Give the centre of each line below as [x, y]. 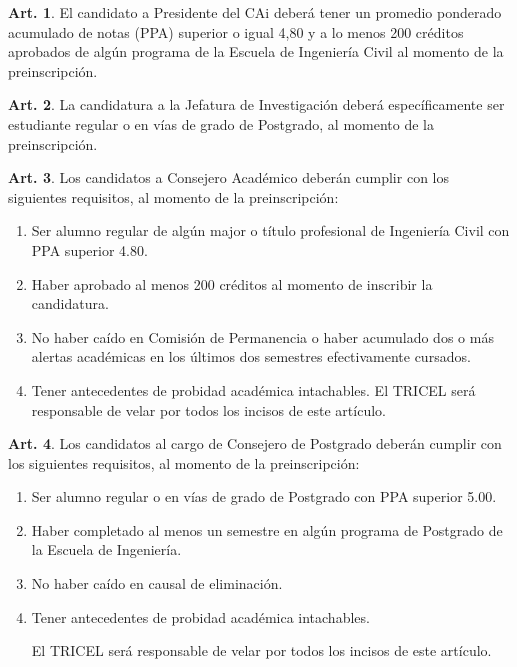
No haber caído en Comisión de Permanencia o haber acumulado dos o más [262, 336]
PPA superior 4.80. [89, 249]
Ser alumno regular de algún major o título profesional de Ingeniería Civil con [270, 230]
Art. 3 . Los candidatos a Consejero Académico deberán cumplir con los [228, 177]
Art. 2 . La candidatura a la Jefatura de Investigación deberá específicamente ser [256, 104]
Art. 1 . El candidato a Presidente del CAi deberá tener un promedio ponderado [255, 12]
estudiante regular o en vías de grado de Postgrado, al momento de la [221, 123]
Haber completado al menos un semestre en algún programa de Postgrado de [267, 529]
